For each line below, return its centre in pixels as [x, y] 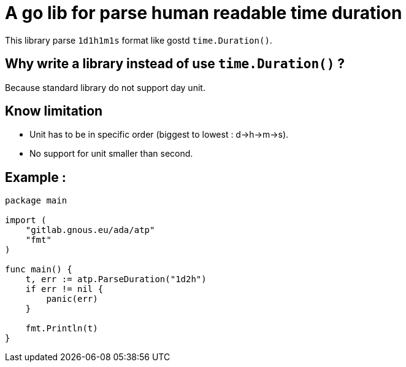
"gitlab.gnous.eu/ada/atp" [90, 230]
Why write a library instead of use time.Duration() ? [175, 64]
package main [36, 201]
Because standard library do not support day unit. [105, 87]
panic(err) [72, 299]
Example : [36, 177]
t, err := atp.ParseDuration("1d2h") [116, 279]
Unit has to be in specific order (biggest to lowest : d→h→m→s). [159, 135]
